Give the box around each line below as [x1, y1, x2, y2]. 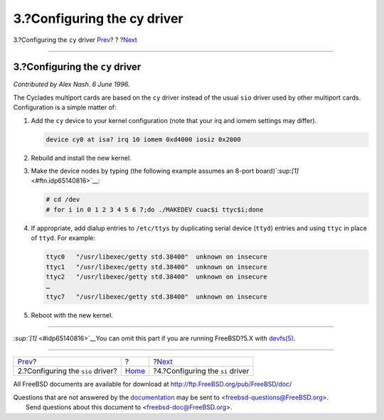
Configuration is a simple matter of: [13, 103, 117, 112]
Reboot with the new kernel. [31, 311, 113, 319]
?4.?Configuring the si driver [153, 366, 250, 376]
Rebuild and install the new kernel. [31, 154, 132, 162]
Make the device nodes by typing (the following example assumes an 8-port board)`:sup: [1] [31, 166, 299, 175]
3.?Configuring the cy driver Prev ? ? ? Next [13, 36, 138, 44]
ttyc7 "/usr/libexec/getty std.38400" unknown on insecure [46, 292, 267, 301]
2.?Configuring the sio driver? [17, 366, 117, 376]
